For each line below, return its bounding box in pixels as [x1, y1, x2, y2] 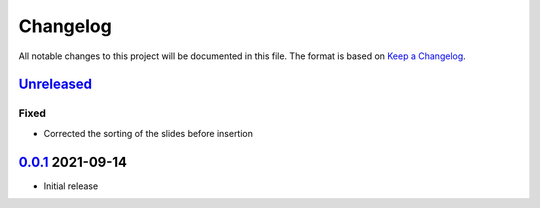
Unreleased [18, 76, 93, 93]
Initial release [43, 180, 99, 192]
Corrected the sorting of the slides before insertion [43, 127, 254, 139]
